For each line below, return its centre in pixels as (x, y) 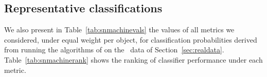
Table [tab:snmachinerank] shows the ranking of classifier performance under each (133, 59)
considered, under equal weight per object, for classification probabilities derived (131, 39)
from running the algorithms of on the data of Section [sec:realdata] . (114, 50)
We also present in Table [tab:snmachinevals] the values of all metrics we (119, 30)
